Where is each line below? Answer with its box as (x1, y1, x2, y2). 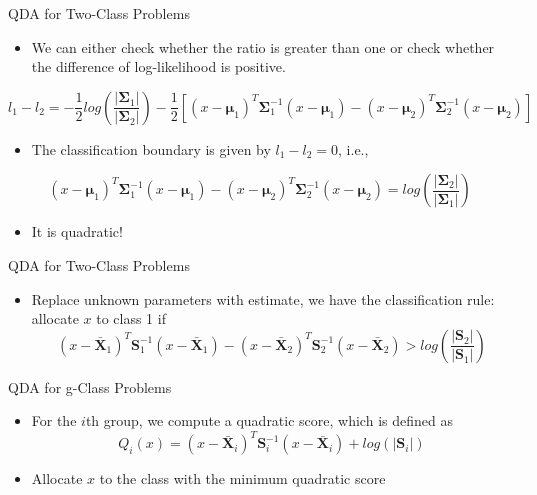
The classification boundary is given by (31, 138, 271, 159)
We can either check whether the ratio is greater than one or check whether (31, 36, 495, 57)
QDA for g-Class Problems (8, 376, 172, 397)
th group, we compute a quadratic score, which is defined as (85, 410, 453, 431)
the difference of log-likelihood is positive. (31, 56, 286, 77)
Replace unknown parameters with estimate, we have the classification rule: (31, 288, 495, 309)
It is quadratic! (31, 221, 123, 242)
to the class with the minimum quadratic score (99, 468, 386, 489)
